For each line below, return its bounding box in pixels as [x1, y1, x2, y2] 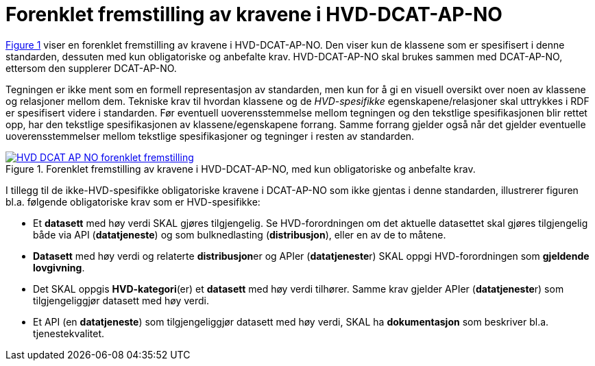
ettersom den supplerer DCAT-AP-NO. [5, 62, 177, 74]
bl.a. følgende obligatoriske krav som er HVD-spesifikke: [5, 195, 260, 208]
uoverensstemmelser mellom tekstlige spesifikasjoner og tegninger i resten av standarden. [5, 130, 415, 142]
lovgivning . [33, 261, 85, 273]
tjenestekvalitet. [33, 327, 105, 339]
